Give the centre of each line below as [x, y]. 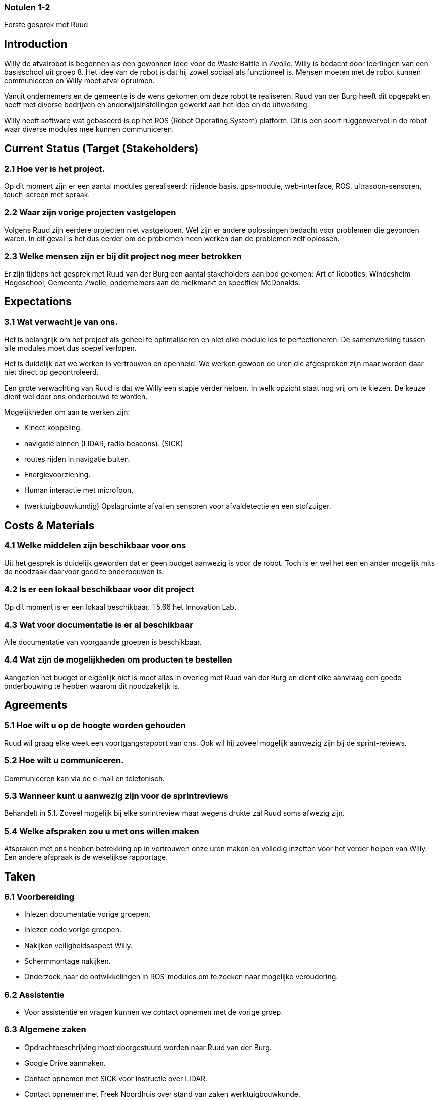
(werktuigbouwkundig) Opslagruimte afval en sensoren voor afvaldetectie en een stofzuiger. [178, 506]
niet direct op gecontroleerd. [51, 372]
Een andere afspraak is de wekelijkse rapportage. [86, 857]
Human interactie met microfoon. [79, 490]
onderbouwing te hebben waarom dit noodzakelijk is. [92, 686]
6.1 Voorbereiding [39, 896]
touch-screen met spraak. [47, 195]
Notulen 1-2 [27, 7]
